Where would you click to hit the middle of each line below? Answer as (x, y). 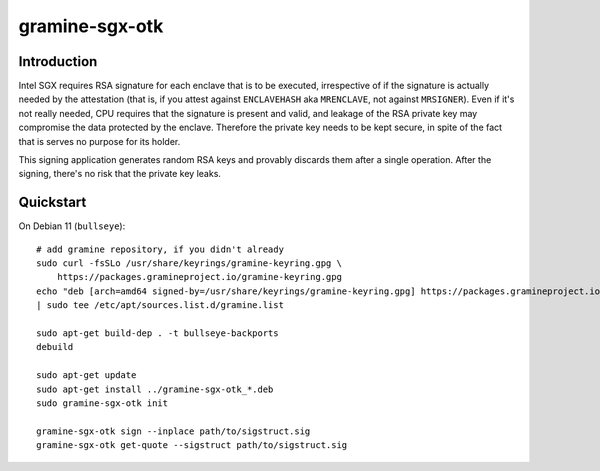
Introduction (58, 61)
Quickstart (52, 202)
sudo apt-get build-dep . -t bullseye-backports (157, 333)
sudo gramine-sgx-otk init (102, 403)
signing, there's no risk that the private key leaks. (120, 174)
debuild (55, 347)
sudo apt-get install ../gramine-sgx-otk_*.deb (155, 389)
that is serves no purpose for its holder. (99, 141)
